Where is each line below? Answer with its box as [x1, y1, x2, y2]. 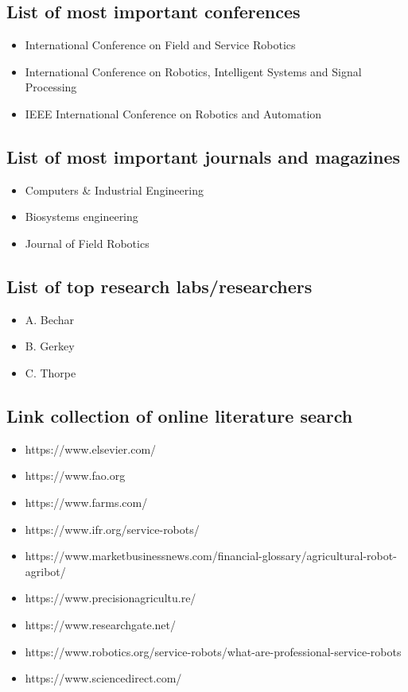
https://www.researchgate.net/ [25, 616, 177, 632]
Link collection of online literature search [6, 403, 353, 427]
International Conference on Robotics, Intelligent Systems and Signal [25, 63, 362, 79]
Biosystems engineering [25, 208, 138, 225]
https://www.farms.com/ [25, 493, 148, 510]
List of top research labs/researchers [6, 273, 313, 298]
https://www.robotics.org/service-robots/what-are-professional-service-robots [25, 643, 402, 659]
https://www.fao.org [25, 467, 126, 484]
